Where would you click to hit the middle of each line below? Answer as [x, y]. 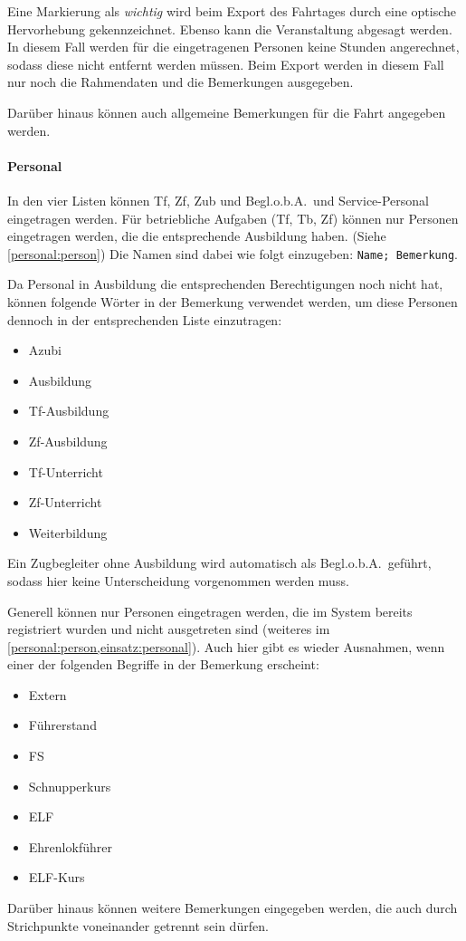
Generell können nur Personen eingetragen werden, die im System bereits [210, 611]
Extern [48, 694]
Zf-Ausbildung [68, 441]
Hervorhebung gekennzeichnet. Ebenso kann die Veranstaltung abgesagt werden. [230, 29]
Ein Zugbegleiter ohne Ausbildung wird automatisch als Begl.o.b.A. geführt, [219, 563]
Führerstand [62, 725]
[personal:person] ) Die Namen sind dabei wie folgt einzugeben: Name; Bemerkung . [233, 253]
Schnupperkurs [70, 786]
